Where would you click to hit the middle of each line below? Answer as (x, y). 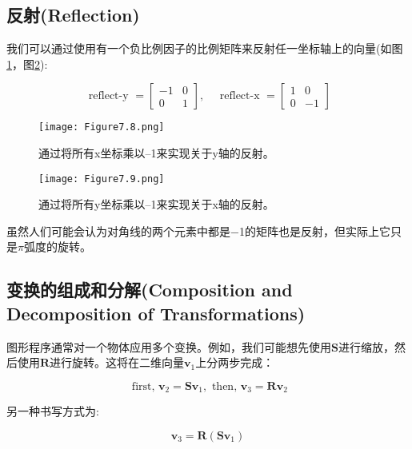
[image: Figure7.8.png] (102, 127)
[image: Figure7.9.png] (102, 179)
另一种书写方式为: (53, 411)
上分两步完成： (235, 362)
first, (143, 386)
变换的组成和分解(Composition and (150, 290)
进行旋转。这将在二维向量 (117, 362)
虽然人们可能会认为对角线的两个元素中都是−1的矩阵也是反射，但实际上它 (198, 230)
